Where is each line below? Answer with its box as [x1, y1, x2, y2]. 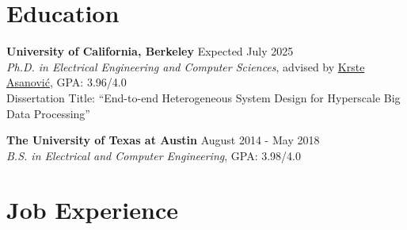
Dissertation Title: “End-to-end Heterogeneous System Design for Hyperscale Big [6, 89, 401, 105]
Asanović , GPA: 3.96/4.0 [6, 74, 127, 90]
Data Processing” [6, 105, 90, 121]
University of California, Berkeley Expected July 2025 [6, 43, 294, 59]
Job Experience [6, 194, 178, 226]
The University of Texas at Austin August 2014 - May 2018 [6, 132, 320, 148]
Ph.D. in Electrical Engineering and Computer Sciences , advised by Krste [6, 58, 365, 75]
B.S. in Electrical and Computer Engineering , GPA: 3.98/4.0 [6, 147, 301, 163]
